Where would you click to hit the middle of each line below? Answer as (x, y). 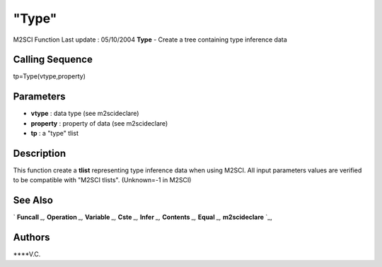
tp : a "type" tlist (55, 133)
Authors (31, 238)
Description (40, 153)
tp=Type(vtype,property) (50, 76)
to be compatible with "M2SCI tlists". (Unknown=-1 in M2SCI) (102, 180)
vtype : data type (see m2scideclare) (85, 114)
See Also (33, 200)
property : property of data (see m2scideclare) (99, 123)
